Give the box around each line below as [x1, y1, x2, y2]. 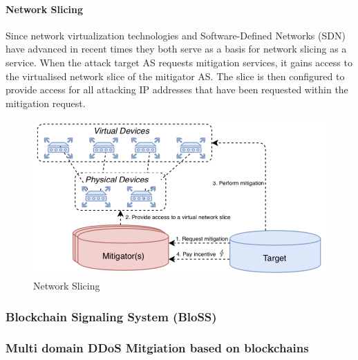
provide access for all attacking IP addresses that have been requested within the [6, 82, 348, 97]
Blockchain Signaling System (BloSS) [6, 307, 217, 325]
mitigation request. [6, 95, 86, 110]
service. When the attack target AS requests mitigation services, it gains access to [6, 55, 352, 69]
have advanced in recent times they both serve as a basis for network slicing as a [6, 41, 347, 56]
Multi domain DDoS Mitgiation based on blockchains [6, 339, 309, 357]
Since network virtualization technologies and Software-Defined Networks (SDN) [6, 28, 346, 42]
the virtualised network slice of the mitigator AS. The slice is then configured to [6, 68, 345, 83]
